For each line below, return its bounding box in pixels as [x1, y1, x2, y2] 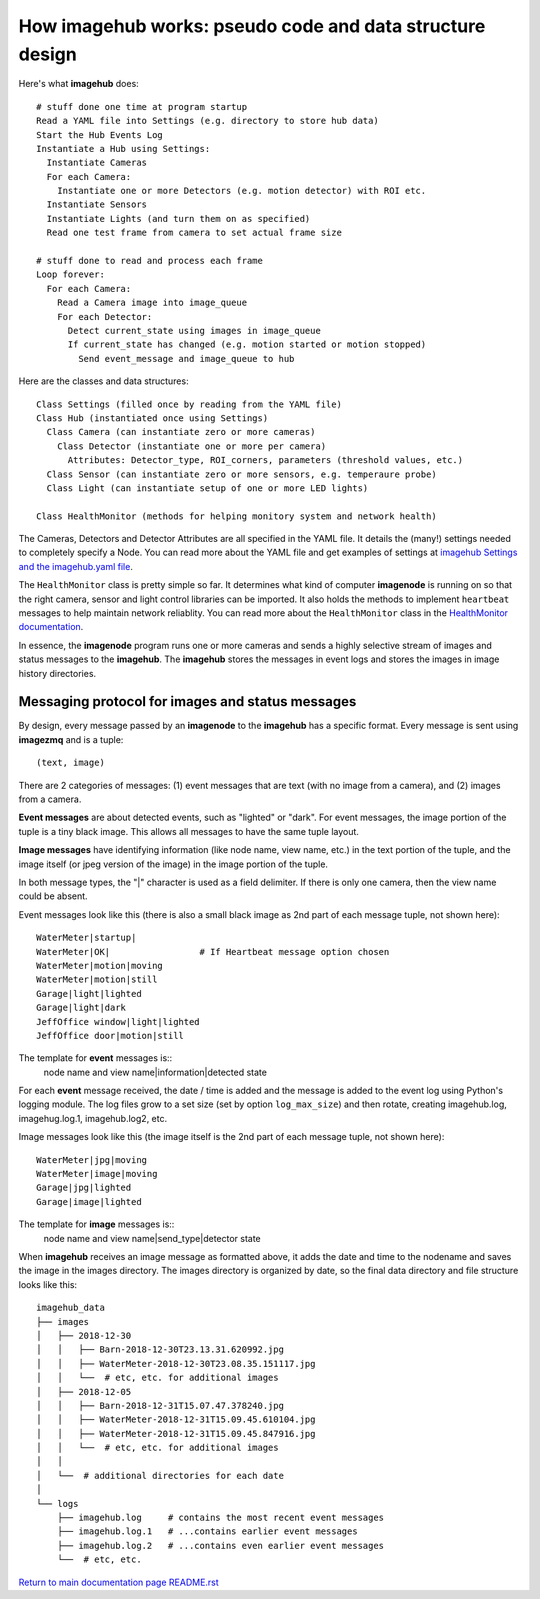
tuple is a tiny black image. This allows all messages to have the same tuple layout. [18, 825, 360, 837]
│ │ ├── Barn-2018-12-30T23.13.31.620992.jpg [36, 1344, 285, 1355]
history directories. [18, 667, 97, 679]
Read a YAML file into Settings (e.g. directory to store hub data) [36, 115, 379, 127]
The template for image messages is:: [18, 1218, 175, 1230]
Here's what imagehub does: [18, 78, 139, 90]
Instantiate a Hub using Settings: [36, 143, 211, 154]
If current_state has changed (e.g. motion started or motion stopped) [67, 339, 427, 350]
